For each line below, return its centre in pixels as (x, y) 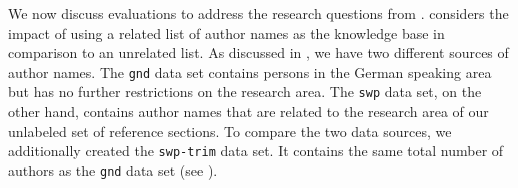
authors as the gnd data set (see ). (113, 169)
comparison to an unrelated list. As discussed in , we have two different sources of (258, 52)
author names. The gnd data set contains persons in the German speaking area (250, 71)
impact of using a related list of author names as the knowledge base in (226, 32)
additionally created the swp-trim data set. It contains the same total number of (256, 150)
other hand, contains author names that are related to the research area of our (248, 111)
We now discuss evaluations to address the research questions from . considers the (258, 13)
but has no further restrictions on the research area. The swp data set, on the (245, 91)
